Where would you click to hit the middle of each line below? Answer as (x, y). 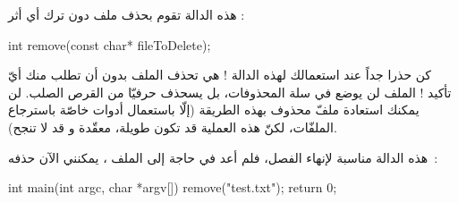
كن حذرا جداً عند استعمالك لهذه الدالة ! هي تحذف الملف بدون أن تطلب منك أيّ (220, 75)
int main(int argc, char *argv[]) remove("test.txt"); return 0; (173, 187)
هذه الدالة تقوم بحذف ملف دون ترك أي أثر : (127, 14)
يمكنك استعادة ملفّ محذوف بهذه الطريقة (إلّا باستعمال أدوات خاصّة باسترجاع (214, 110)
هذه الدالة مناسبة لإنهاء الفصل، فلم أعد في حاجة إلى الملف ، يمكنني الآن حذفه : (223, 157)
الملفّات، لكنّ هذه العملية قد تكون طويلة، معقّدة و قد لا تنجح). (173, 127)
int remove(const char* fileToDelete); (110, 44)
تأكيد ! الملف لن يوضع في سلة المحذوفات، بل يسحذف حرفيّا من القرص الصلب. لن (230, 92)
